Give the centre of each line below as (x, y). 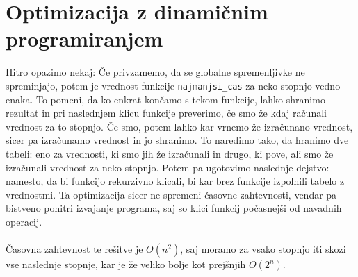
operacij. (24, 221)
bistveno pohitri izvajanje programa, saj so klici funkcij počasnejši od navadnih (174, 208)
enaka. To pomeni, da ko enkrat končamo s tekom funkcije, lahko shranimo (165, 99)
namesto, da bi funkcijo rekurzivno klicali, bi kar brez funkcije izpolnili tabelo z (175, 181)
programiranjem (84, 39)
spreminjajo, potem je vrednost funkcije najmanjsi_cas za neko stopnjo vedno (173, 85)
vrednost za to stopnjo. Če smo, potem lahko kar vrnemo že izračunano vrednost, (179, 126)
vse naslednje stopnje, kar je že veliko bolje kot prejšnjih (126, 264)
